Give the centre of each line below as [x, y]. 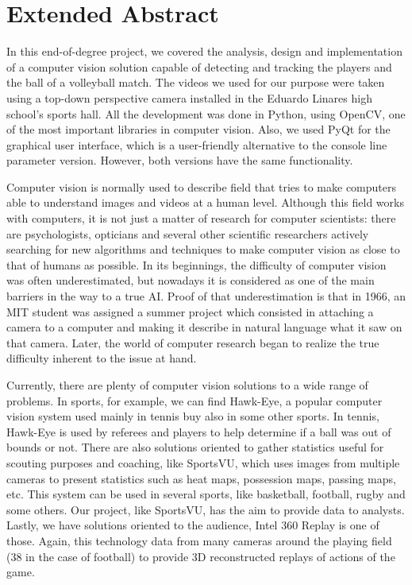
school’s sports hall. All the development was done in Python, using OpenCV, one [206, 113]
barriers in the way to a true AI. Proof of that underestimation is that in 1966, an [206, 296]
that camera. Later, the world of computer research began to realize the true [193, 342]
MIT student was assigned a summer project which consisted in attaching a [190, 311]
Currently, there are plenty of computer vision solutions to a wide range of [187, 385]
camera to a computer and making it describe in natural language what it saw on [204, 327]
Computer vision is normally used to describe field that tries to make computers [202, 186]
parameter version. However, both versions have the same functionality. [180, 160]
